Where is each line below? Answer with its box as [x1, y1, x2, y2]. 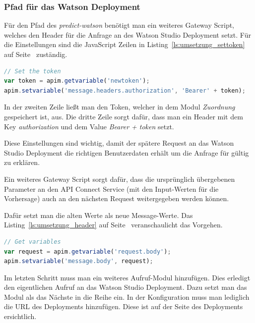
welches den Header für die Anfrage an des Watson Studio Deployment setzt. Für [4, 29, 251, 40]
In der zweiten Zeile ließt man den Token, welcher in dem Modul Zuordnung [4, 102, 235, 112]
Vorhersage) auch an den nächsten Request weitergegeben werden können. [4, 193, 229, 204]
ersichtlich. [4, 311, 37, 322]
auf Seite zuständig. [4, 49, 67, 59]
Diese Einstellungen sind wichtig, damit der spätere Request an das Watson [4, 138, 234, 148]
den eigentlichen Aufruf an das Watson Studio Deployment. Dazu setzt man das [4, 282, 247, 292]
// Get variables [4, 238, 61, 245]
